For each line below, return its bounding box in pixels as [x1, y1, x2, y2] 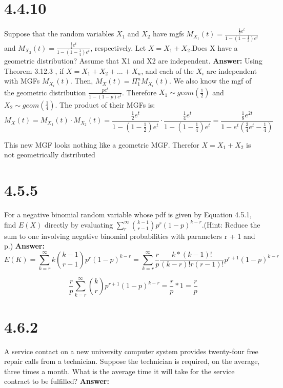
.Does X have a [190, 42, 238, 53]
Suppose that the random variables [4, 28, 114, 39]
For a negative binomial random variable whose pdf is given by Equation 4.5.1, [4, 209, 252, 220]
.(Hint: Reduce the [201, 219, 260, 230]
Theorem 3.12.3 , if [4, 65, 64, 76]
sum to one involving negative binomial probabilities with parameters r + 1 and [4, 230, 255, 241]
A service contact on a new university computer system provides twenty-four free [4, 345, 258, 356]
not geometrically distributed [4, 149, 95, 160]
